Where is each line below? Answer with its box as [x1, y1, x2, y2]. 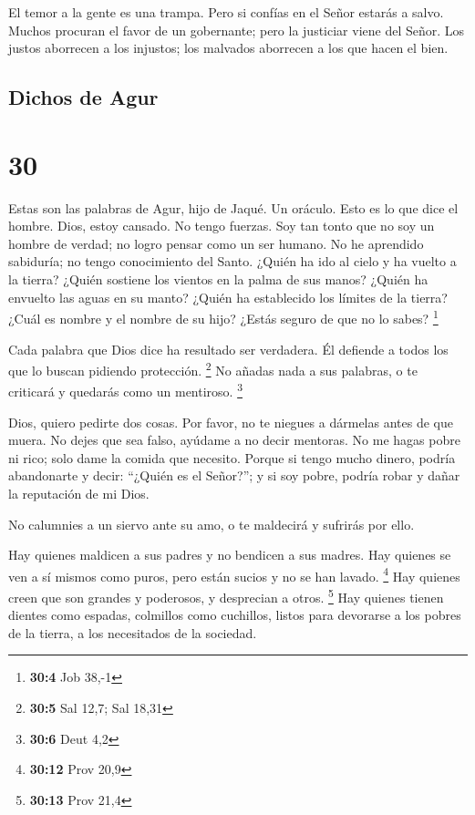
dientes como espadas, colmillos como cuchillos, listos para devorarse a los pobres [8, 605, 461, 624]
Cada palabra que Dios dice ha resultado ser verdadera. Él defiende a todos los [8, 339, 449, 358]
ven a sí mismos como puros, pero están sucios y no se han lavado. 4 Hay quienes [8, 563, 460, 585]
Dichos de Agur [8, 83, 159, 111]
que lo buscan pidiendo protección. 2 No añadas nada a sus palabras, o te [8, 358, 418, 379]
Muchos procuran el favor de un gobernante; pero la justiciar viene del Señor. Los [8, 20, 465, 39]
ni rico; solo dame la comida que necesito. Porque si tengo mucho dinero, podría [8, 448, 456, 467]
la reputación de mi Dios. [8, 483, 150, 502]
